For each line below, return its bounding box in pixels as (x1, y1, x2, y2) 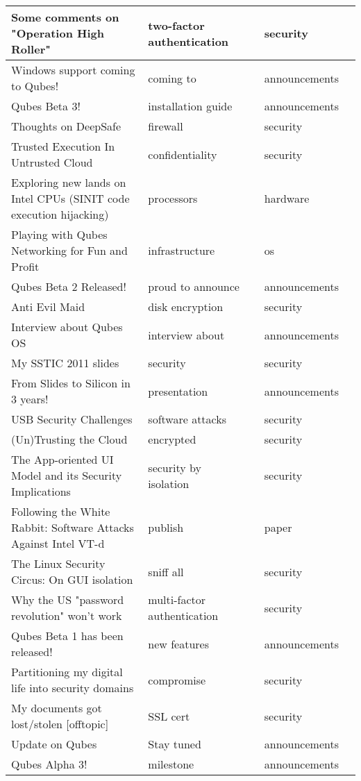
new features (148, 635, 210, 652)
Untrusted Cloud (11, 154, 93, 170)
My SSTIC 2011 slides (11, 355, 119, 371)
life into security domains (11, 680, 134, 696)
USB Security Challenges (11, 411, 133, 427)
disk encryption (148, 299, 224, 314)
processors (148, 190, 198, 206)
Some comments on (11, 9, 119, 25)
